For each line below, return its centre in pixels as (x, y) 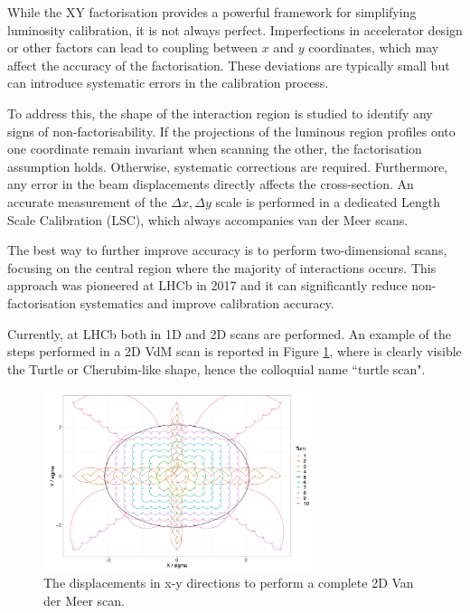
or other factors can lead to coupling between (133, 47)
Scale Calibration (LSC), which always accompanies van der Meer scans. (208, 219)
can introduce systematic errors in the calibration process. (168, 83)
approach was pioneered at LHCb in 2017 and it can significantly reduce (207, 285)
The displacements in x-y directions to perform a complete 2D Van (229, 583)
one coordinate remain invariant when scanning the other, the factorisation (215, 149)
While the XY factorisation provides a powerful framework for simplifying (212, 12)
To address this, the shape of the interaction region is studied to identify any (220, 113)
